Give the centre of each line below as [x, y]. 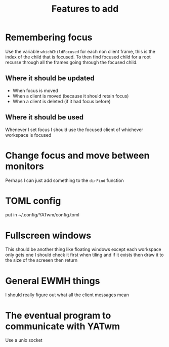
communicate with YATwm [63, 326]
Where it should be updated [50, 78]
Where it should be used [45, 117]
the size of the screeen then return [41, 260]
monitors [25, 166]
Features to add [85, 9]
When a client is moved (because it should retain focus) [71, 96]
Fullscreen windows [48, 235]
